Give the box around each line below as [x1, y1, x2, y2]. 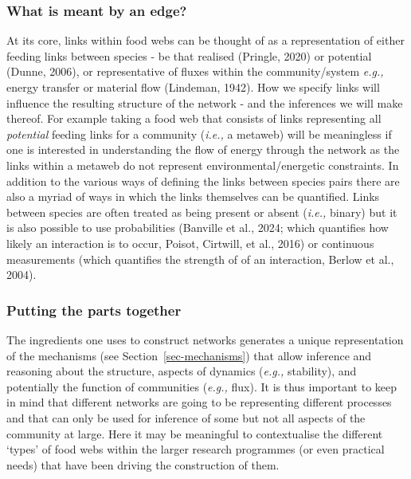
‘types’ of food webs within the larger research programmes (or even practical [6, 441, 385, 457]
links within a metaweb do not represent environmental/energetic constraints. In [6, 156, 399, 173]
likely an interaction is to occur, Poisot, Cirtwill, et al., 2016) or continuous [6, 234, 374, 251]
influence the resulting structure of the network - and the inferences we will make [6, 94, 403, 111]
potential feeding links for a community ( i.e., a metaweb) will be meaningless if [6, 125, 392, 142]
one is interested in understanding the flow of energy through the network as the [6, 141, 400, 158]
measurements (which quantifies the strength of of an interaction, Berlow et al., [6, 250, 394, 267]
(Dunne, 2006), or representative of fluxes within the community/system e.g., [6, 63, 384, 80]
